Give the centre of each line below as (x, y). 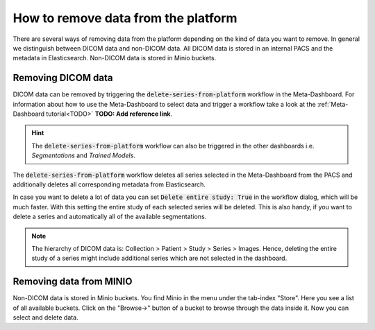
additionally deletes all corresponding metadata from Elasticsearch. (109, 184)
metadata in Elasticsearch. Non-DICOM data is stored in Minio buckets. (115, 58)
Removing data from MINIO (73, 282)
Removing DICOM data (63, 78)
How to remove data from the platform (125, 18)
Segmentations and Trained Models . (83, 155)
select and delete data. (46, 318)
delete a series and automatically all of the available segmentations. (110, 217)
